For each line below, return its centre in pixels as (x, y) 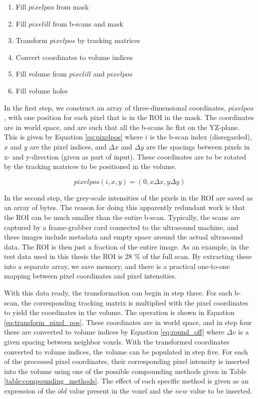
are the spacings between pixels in (198, 146)
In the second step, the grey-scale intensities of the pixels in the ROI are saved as (129, 197)
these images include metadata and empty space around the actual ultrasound (124, 237)
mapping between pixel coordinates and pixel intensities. (91, 276)
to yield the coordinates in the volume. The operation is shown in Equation (120, 312)
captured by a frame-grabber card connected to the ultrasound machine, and (121, 227)
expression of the (30, 390)
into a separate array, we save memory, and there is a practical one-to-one (117, 266)
